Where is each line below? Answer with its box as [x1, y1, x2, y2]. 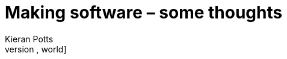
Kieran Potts [5, 33, 54, 44]
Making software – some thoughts [5, 2, 283, 23]
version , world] [5, 44, 67, 54]
